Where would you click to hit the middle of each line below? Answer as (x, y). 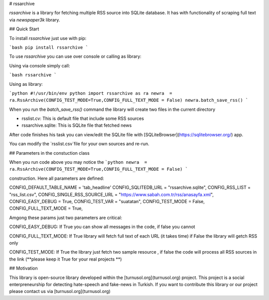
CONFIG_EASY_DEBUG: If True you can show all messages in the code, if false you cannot (102, 227)
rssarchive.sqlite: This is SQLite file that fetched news (77, 125)
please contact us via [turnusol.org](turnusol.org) (60, 292)
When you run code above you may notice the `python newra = (78, 162)
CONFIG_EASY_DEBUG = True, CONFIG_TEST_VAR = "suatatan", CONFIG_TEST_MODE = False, (107, 201)
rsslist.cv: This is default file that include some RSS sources (83, 119)
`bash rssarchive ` (33, 75)
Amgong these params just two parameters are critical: (66, 218)
